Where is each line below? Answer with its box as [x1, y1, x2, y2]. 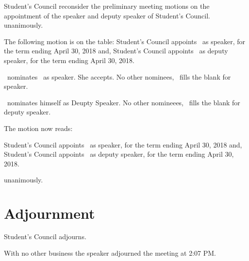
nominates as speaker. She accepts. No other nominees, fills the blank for [7, 71, 231, 82]
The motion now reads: [4, 123, 73, 133]
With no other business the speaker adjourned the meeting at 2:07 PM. [4, 247, 216, 258]
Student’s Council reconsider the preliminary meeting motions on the [4, 1, 210, 11]
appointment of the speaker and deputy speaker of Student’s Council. [4, 10, 211, 20]
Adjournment [4, 203, 95, 223]
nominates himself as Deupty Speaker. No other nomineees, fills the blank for [7, 97, 240, 107]
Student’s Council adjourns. [4, 231, 86, 242]
